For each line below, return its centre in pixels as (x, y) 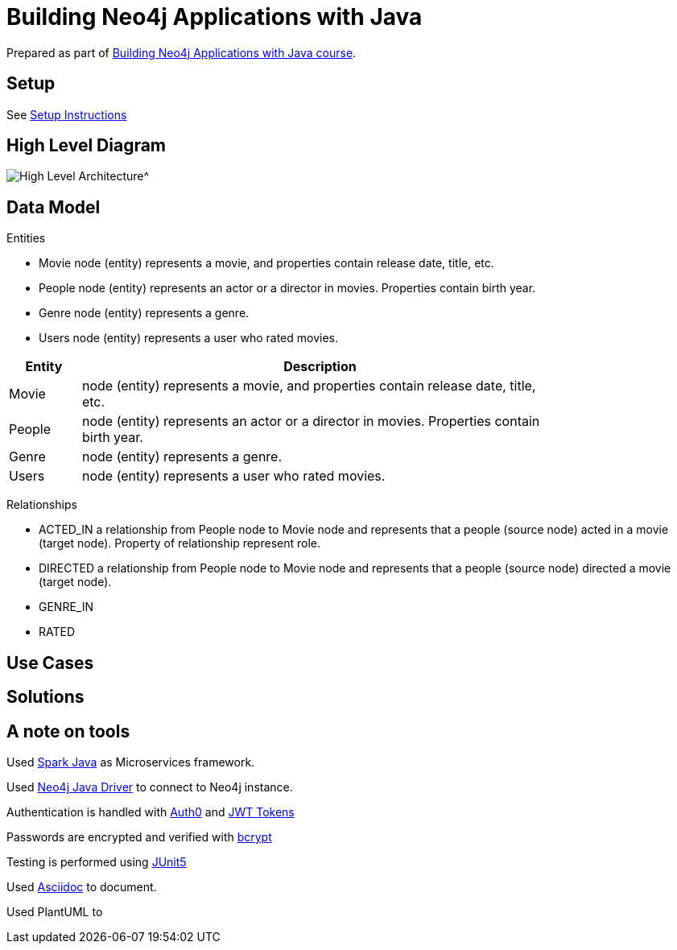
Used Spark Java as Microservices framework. (131, 762)
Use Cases (50, 663)
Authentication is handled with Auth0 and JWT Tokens (151, 812)
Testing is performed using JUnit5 (97, 861)
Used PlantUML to (55, 911)
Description (320, 367)
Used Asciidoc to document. (82, 886)
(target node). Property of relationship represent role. (180, 543)
